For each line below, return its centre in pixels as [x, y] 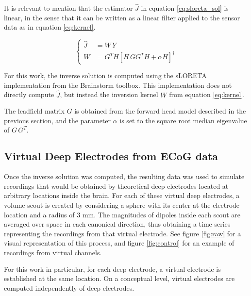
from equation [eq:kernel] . [207, 94]
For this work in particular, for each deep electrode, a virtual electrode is [112, 269]
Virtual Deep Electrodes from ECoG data [111, 156]
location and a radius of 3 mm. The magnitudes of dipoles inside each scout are [122, 214]
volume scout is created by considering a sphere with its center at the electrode [122, 205]
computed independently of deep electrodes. [69, 288]
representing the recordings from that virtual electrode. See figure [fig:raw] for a [123, 233]
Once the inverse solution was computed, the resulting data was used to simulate [124, 176]
